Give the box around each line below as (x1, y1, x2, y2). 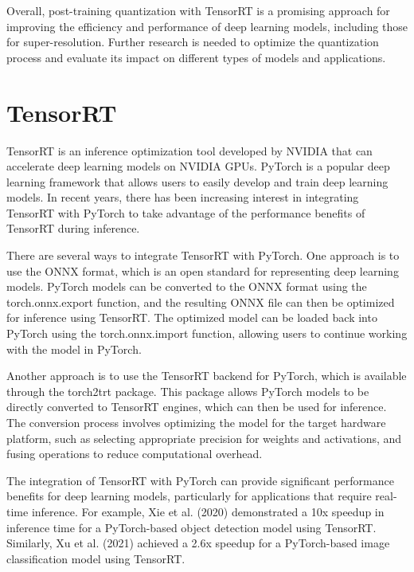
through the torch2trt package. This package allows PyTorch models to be (6, 382, 369, 399)
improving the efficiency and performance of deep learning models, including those (6, 18, 408, 34)
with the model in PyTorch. (6, 340, 142, 357)
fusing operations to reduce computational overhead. (6, 445, 263, 462)
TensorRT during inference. (6, 220, 140, 237)
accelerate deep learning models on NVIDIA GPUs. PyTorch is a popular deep (6, 158, 390, 174)
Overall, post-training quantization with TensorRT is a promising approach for (6, 2, 390, 18)
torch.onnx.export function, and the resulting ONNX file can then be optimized (6, 293, 395, 310)
